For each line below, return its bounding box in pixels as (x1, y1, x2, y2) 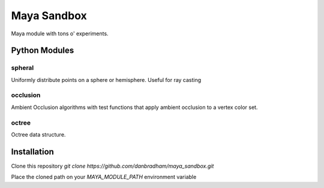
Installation (11, 147, 54, 157)
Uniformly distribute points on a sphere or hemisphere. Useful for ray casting (11, 76, 202, 83)
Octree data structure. (11, 131, 66, 138)
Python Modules (11, 46, 74, 56)
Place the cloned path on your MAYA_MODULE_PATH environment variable (11, 174, 197, 181)
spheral (11, 63, 34, 72)
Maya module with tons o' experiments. (11, 30, 109, 37)
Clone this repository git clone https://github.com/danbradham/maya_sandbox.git (11, 162, 214, 169)
